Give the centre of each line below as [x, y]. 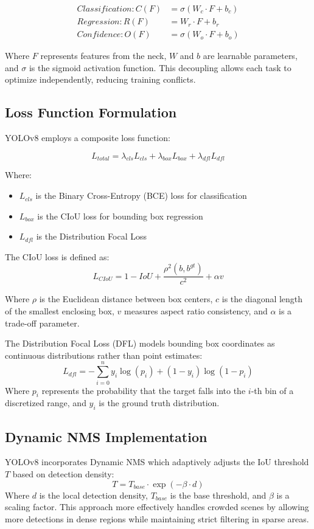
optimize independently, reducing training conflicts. [100, 79]
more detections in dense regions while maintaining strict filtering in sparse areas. [157, 518]
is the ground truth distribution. [159, 403]
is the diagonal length [262, 299]
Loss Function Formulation [91, 112]
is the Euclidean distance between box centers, [126, 299]
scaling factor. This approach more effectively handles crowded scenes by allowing [157, 507]
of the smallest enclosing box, [60, 311]
